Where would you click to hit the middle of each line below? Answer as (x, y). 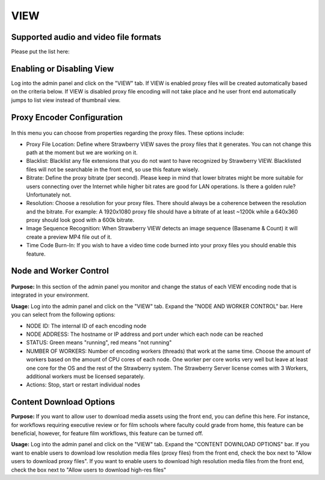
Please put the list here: (40, 52)
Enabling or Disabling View (63, 68)
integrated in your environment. (50, 295)
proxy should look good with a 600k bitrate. (80, 220)
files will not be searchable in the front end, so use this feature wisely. (113, 169)
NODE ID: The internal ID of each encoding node (86, 326)
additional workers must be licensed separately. (85, 376)
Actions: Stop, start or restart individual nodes (83, 385)
